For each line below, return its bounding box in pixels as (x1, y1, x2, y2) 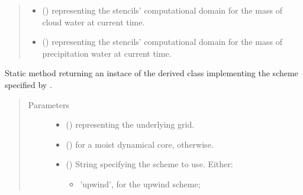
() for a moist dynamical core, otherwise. (66, 138, 214, 150)
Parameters (28, 98, 69, 110)
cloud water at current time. (42, 15, 145, 28)
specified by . (5, 78, 52, 90)
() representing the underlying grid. (66, 118, 195, 131)
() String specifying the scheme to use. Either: (66, 158, 233, 170)
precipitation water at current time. (42, 47, 172, 59)
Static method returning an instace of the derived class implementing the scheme (5, 67, 298, 79)
